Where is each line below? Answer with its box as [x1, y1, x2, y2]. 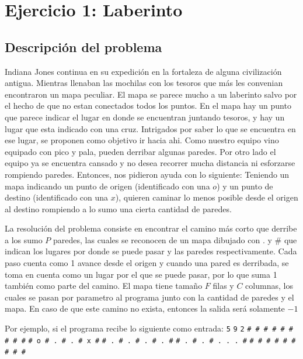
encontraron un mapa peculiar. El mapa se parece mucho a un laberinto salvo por [5, 88, 297, 100]
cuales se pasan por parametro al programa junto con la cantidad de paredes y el [5, 291, 294, 303]
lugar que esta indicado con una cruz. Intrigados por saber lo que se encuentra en [5, 122, 296, 134]
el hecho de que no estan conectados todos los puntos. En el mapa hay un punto [5, 99, 291, 112]
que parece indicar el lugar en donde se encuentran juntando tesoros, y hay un [5, 111, 285, 123]
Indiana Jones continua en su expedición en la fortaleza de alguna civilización [5, 65, 282, 77]
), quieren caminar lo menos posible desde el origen [115, 191, 298, 203]
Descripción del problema [5, 37, 162, 56]
